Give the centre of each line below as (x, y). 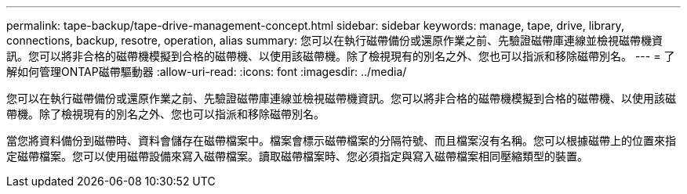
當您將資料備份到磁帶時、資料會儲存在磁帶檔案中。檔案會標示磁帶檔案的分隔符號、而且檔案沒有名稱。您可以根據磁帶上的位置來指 (341, 140)
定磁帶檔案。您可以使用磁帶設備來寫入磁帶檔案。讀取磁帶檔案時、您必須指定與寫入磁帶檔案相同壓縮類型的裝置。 (297, 156)
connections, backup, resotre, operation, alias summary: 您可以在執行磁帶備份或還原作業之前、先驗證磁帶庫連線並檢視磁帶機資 (334, 40)
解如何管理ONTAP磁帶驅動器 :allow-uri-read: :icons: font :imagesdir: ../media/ (207, 72)
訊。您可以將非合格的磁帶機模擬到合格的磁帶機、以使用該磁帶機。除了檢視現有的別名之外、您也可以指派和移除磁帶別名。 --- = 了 (341, 56)
